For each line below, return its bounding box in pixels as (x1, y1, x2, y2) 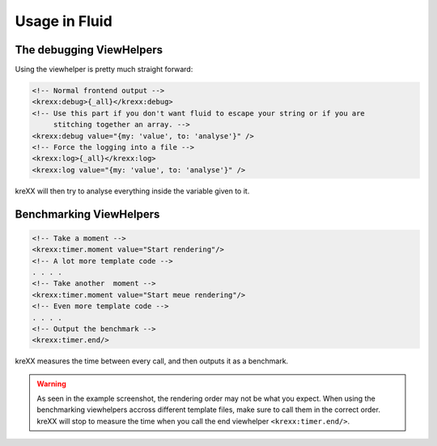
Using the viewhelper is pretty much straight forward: (15, 65, 193, 74)
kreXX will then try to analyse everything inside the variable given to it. (15, 186, 250, 196)
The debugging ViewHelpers (15, 43, 163, 57)
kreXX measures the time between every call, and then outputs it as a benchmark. (15, 356, 289, 366)
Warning (36, 379, 66, 389)
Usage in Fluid (15, 12, 112, 30)
